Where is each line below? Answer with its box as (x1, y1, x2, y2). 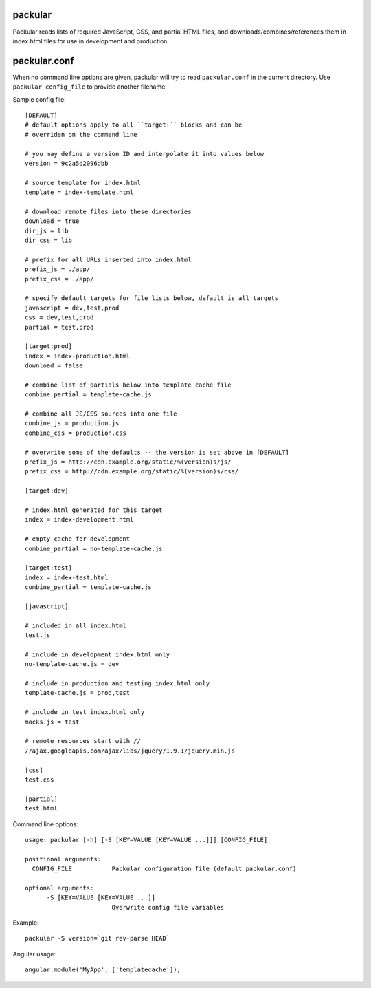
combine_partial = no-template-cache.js (25, 544, 163, 552)
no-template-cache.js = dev (25, 661, 120, 668)
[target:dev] (25, 487, 69, 495)
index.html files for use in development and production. (12, 36, 170, 45)
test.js (25, 632, 51, 639)
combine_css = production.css (25, 429, 127, 437)
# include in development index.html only (25, 650, 170, 658)
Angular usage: (12, 949, 56, 958)
